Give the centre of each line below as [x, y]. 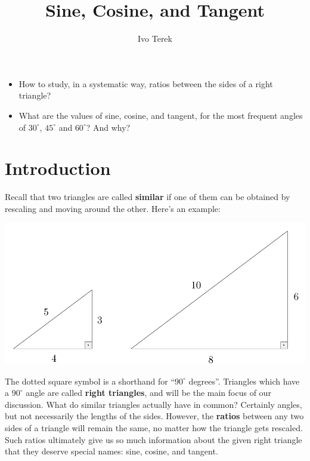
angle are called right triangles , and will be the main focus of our [148, 393]
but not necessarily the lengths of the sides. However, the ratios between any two [154, 416]
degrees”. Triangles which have [244, 381]
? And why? [108, 127]
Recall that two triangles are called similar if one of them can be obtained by [148, 197]
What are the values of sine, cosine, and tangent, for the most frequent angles [161, 115]
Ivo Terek [155, 39]
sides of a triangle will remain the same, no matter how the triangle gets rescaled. [154, 428]
